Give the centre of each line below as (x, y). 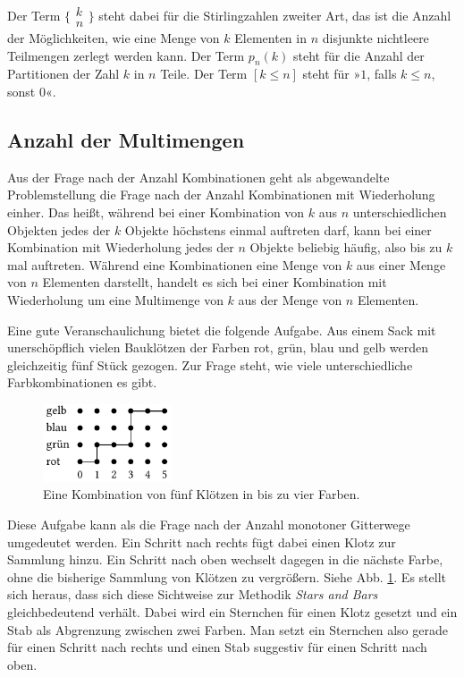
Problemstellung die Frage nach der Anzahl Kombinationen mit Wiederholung (221, 195)
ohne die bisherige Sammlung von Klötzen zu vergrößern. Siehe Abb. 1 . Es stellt (227, 576)
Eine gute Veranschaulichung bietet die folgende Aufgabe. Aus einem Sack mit (222, 330)
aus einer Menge (401, 264)
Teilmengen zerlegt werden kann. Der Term (126, 55)
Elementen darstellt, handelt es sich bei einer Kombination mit (215, 282)
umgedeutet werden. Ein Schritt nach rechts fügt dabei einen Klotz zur (202, 542)
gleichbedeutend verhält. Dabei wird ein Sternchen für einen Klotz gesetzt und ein (232, 611)
